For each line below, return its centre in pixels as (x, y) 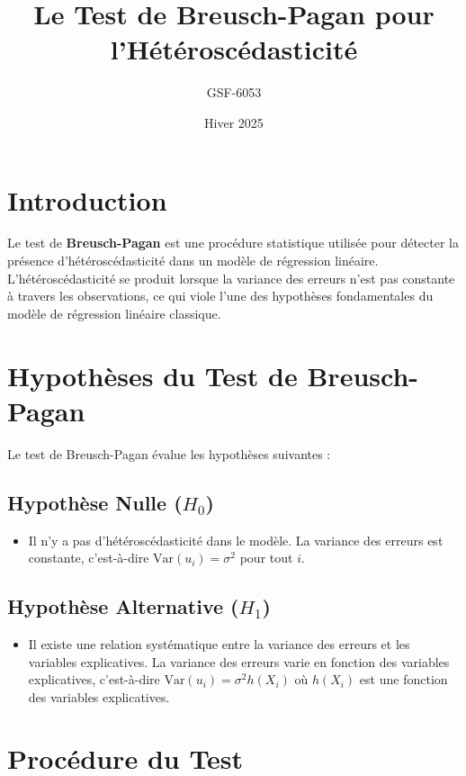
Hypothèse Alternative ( (123, 606)
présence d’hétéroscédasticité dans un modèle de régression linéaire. (193, 261)
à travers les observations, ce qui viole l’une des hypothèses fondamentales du (220, 296)
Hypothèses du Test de (152, 375)
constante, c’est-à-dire (89, 558)
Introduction (87, 199)
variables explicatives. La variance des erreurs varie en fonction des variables (239, 661)
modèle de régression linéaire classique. (114, 313)
